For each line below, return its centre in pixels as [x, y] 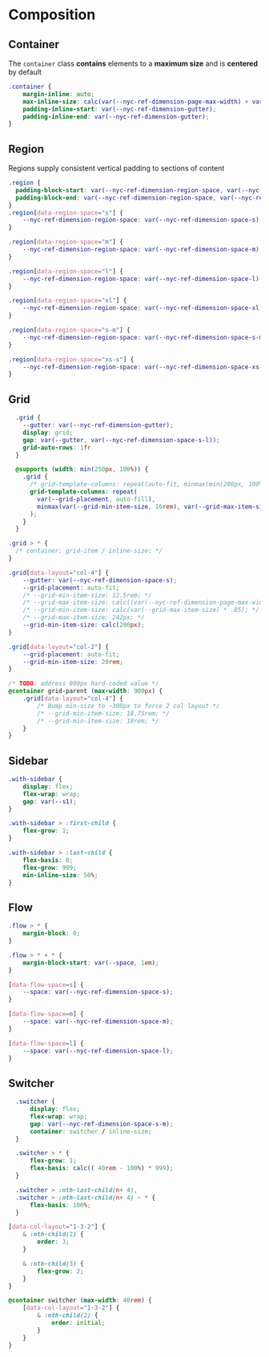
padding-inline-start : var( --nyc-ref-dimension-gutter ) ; [120, 109]
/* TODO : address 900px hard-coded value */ [84, 684]
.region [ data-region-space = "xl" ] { [68, 301]
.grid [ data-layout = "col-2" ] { [59, 646]
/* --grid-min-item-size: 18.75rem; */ [104, 713]
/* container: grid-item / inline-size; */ [89, 551]
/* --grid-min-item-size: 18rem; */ [98, 721]
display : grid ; [48, 433]
